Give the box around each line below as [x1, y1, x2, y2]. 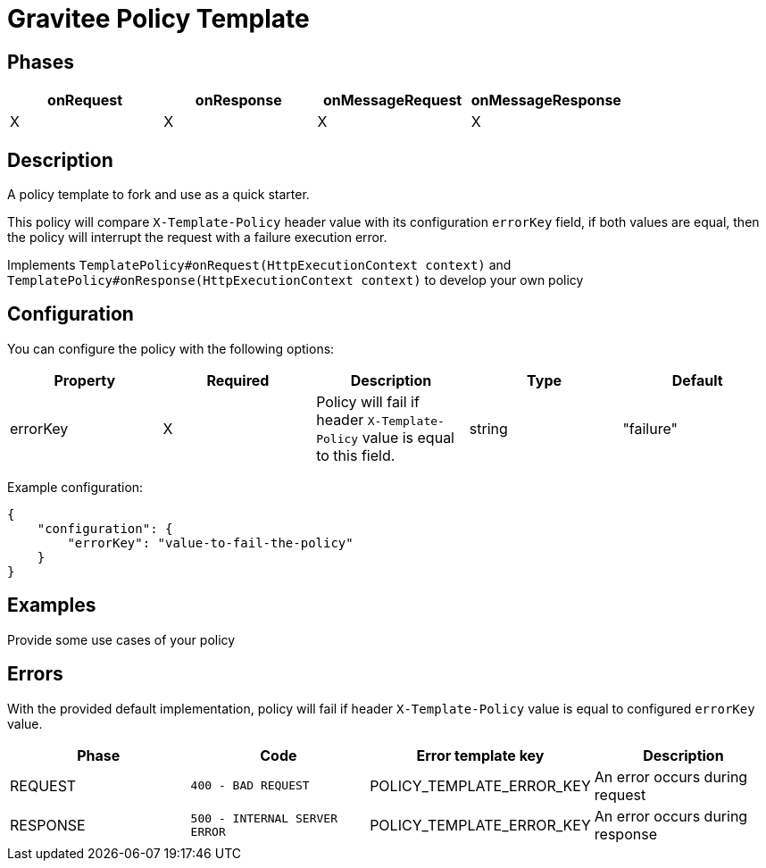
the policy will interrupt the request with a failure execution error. [7, 230, 387, 246]
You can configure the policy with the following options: [7, 340, 335, 356]
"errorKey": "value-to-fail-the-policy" [67, 535, 354, 550]
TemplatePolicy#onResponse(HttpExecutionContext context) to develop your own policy [7, 272, 584, 288]
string [469, 419, 508, 438]
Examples [7, 594, 96, 617]
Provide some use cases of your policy [7, 631, 236, 647]
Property [54, 371, 116, 389]
